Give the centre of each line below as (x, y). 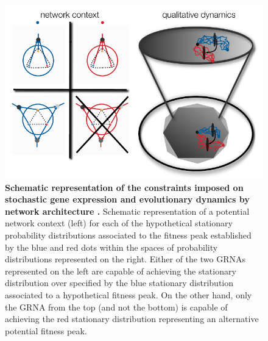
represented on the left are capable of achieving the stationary (121, 271)
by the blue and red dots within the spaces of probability (111, 247)
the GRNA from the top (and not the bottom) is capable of (116, 307)
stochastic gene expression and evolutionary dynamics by (127, 199)
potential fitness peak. (46, 330)
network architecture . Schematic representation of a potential (127, 211)
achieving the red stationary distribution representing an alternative (132, 319)
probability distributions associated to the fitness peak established (128, 235)
